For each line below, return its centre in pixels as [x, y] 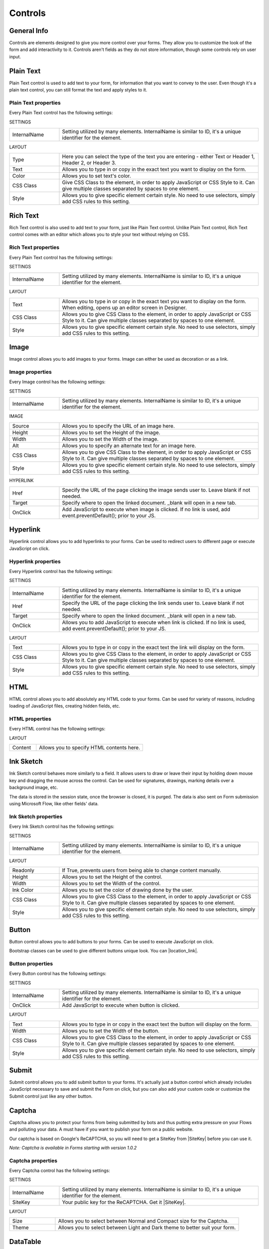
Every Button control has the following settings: [58, 974]
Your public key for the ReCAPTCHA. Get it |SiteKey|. [124, 1202]
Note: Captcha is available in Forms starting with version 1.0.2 [73, 1148]
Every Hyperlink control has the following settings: [61, 571]
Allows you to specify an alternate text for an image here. [129, 446]
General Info [29, 31]
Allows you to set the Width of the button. [111, 1031]
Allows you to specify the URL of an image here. [119, 426]
